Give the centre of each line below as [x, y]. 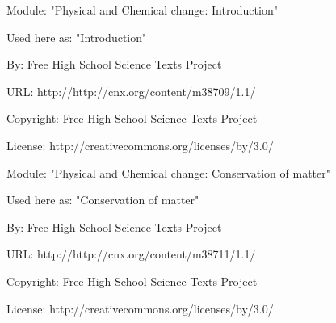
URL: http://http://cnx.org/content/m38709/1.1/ [131, 91]
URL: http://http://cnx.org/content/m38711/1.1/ [131, 254]
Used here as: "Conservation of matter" [103, 200]
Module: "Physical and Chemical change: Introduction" [142, 10]
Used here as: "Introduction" [77, 37]
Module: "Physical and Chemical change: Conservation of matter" [168, 172]
